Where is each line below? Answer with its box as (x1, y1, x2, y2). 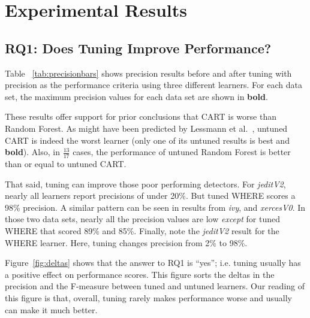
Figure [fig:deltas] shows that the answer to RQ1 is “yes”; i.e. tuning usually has (5, 256, 301, 269)
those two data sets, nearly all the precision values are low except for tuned (5, 213, 280, 225)
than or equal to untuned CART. (5, 157, 127, 169)
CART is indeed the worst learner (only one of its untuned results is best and (5, 134, 290, 146)
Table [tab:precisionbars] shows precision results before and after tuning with (5, 66, 292, 79)
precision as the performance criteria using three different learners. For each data (5, 78, 302, 91)
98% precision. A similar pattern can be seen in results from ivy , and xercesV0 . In (5, 201, 306, 213)
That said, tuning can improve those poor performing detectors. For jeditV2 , (5, 177, 286, 190)
